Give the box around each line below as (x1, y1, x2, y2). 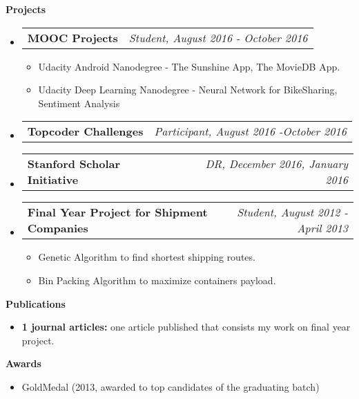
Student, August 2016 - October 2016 (128, 29, 308, 46)
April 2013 (297, 220, 348, 236)
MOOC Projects (27, 29, 118, 46)
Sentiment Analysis (38, 95, 120, 110)
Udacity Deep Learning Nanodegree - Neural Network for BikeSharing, (38, 82, 338, 97)
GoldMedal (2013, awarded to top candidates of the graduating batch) (21, 379, 320, 393)
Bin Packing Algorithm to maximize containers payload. (38, 272, 276, 287)
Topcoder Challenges (27, 123, 144, 140)
